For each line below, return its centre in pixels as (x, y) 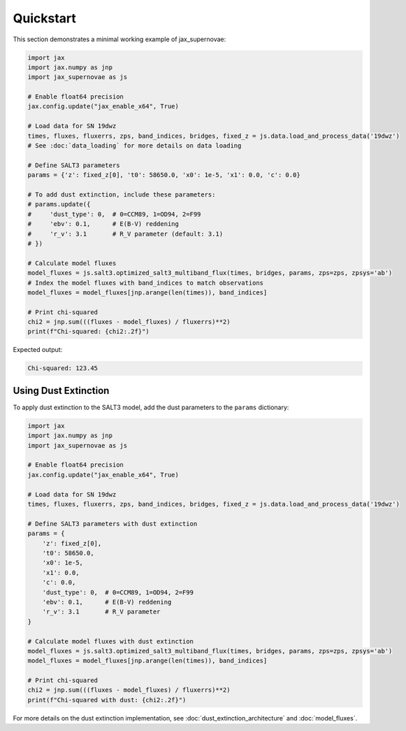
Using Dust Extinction (61, 391)
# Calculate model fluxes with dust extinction (110, 641)
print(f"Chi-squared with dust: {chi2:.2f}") (107, 700)
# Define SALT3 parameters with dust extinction (113, 524)
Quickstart (45, 18)
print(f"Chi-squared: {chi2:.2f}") (88, 332)
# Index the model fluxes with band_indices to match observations (146, 283)
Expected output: (38, 350)
